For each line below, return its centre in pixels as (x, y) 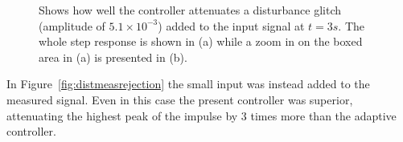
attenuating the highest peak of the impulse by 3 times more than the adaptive (201, 115)
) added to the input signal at (231, 25)
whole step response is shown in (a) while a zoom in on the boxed (201, 41)
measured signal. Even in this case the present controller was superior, (180, 99)
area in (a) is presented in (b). (113, 57)
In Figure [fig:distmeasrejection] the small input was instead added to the (188, 84)
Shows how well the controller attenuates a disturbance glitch (190, 10)
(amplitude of (72, 25)
